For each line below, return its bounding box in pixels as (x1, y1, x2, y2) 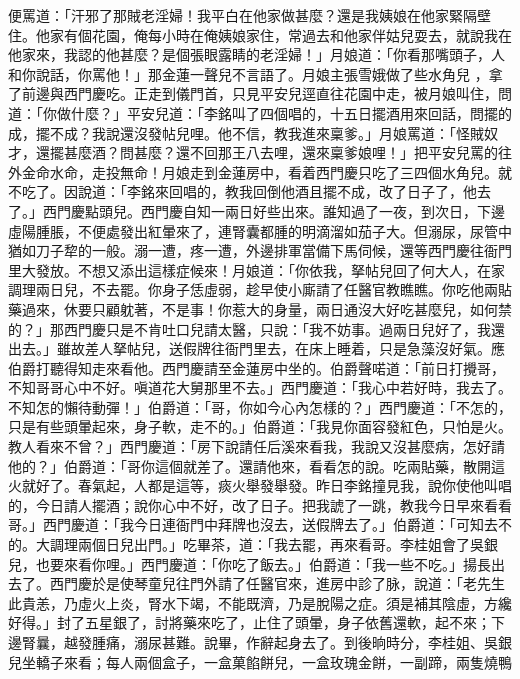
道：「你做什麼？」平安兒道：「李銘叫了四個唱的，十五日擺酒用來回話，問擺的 (8, 102, 512, 123)
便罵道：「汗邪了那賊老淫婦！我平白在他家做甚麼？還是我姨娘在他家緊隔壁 (8, 5, 491, 25)
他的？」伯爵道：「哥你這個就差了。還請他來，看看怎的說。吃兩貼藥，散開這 (8, 455, 505, 476)
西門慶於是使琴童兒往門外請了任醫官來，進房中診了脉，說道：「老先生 (49, 573, 505, 594)
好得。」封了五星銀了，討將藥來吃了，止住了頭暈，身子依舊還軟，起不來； (8, 612, 491, 633)
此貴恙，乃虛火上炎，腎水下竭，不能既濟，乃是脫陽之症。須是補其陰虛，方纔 (8, 592, 512, 613)
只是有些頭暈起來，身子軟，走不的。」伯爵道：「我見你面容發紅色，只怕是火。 (8, 416, 512, 437)
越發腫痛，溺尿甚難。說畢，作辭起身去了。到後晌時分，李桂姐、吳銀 (63, 632, 512, 652)
